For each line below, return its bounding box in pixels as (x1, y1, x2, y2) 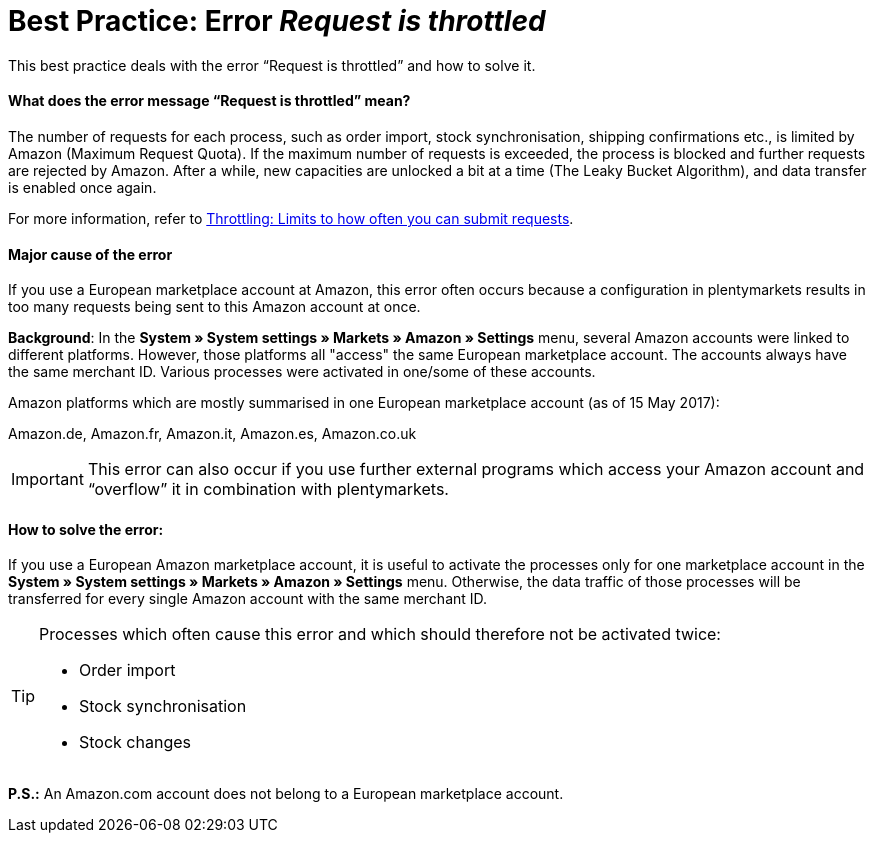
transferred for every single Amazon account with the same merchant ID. (8, 590, 488, 608)
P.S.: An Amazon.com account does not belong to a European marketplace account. (8, 785, 564, 803)
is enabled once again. (8, 178, 157, 196)
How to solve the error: (8, 520, 164, 538)
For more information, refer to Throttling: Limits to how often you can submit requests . (8, 209, 574, 227)
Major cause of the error (8, 245, 173, 263)
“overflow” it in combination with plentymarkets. (87, 479, 449, 500)
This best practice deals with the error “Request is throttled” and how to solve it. (8, 56, 536, 74)
